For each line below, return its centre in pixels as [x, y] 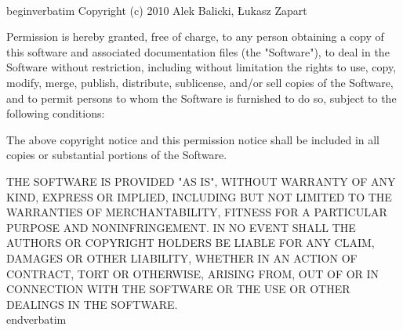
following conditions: [56, 113]
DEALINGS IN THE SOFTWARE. [92, 304]
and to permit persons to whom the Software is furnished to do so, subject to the [201, 98]
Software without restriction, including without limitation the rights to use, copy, [201, 67]
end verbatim [36, 319]
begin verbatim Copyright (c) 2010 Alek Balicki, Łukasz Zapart [157, 10]
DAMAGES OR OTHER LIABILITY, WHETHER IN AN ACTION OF [182, 257]
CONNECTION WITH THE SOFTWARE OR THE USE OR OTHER [178, 289]
